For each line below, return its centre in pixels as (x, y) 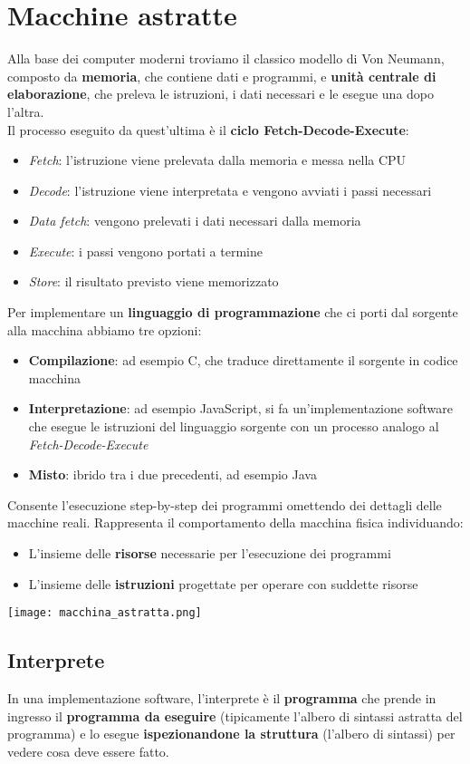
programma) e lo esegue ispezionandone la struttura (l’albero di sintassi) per (231, 734)
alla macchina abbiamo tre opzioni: (105, 329)
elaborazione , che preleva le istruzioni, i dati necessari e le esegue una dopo (221, 94)
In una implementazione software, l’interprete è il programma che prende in (222, 698)
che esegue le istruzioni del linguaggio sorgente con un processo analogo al (234, 426)
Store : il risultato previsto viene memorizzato (153, 281)
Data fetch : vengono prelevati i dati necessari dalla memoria (195, 221)
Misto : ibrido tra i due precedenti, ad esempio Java (173, 474)
